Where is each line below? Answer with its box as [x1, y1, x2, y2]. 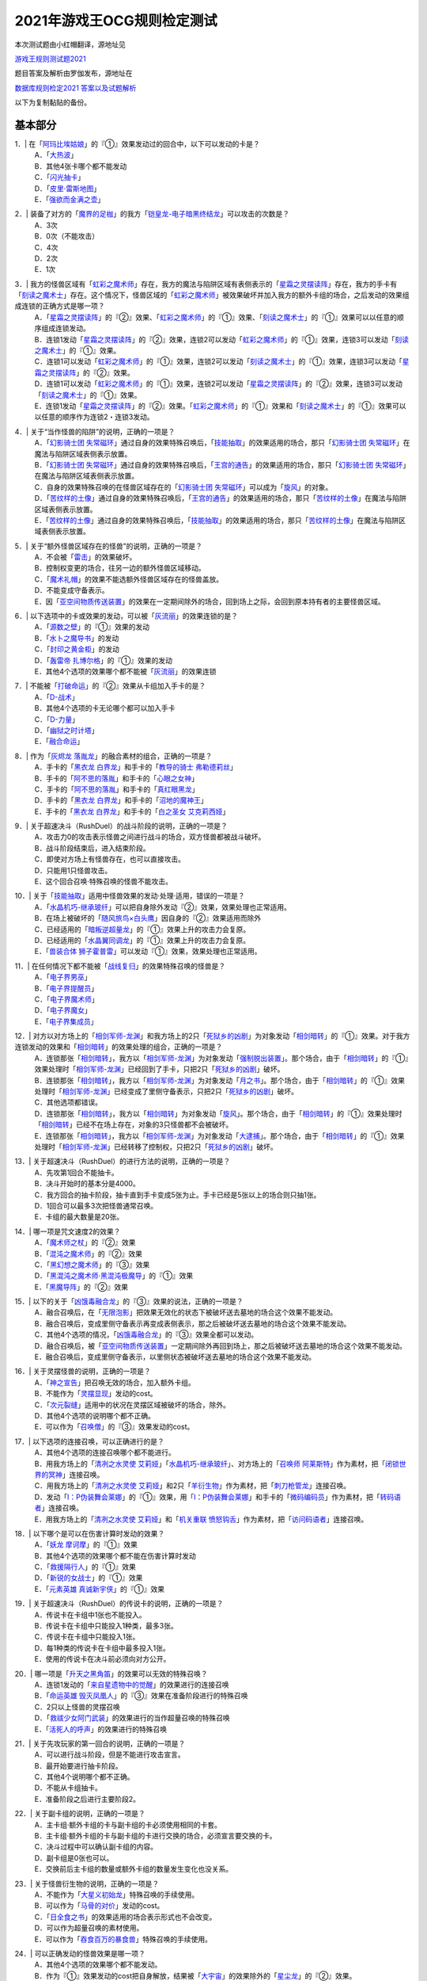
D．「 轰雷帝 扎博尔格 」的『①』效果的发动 [34, 655, 173, 665]
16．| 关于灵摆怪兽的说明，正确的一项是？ [14, 1367, 151, 1376]
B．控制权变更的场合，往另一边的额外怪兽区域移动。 [34, 563, 206, 573]
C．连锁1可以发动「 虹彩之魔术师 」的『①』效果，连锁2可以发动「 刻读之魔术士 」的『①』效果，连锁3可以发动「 [34, 357, 403, 366]
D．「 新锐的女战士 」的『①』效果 [34, 1573, 143, 1582]
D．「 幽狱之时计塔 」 [34, 725, 99, 735]
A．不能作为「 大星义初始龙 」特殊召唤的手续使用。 [34, 1890, 199, 1899]
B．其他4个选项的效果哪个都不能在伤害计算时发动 [34, 1551, 197, 1560]
